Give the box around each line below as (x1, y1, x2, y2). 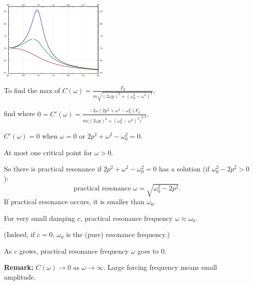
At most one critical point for (4, 147, 92, 157)
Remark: (4, 262, 34, 272)
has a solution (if (159, 164, 209, 174)
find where (4, 108, 35, 119)
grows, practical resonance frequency (19, 245, 129, 256)
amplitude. (4, 272, 36, 282)
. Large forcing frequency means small (103, 262, 217, 272)
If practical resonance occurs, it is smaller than (4, 196, 145, 207)
